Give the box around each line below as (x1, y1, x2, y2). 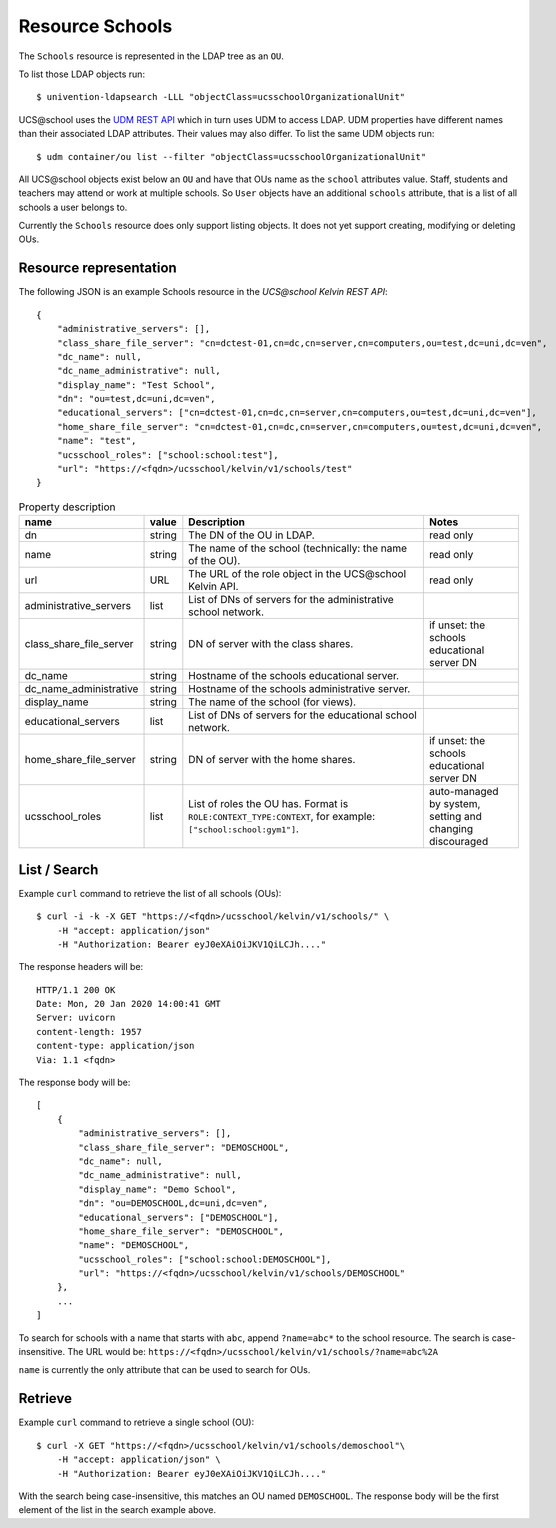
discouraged (428, 835, 489, 849)
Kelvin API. (188, 580, 239, 594)
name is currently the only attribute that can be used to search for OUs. (18, 1364, 311, 1376)
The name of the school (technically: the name (188, 541, 408, 555)
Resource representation (18, 260, 177, 277)
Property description (18, 500, 116, 514)
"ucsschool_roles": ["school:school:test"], (56, 449, 279, 460)
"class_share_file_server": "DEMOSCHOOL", (78, 1141, 290, 1153)
